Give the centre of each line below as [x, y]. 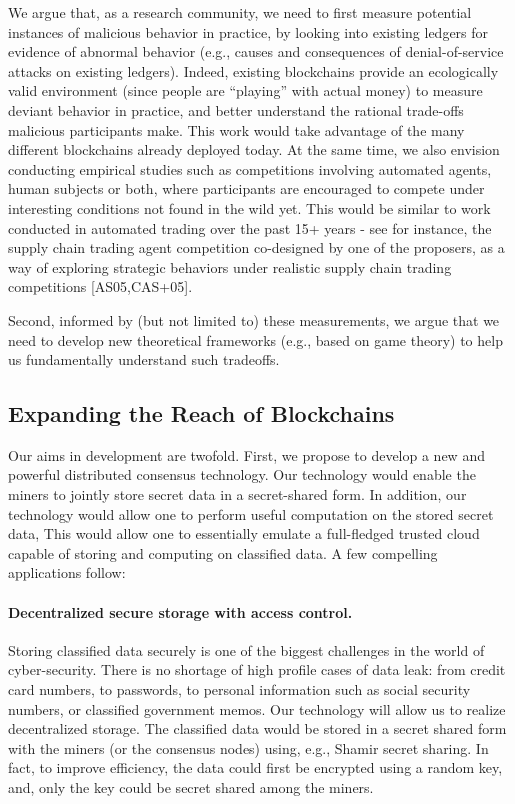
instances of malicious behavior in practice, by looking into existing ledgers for [248, 31]
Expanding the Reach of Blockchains [201, 413]
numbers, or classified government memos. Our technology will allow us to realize [257, 708]
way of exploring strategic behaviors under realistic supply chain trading [230, 266]
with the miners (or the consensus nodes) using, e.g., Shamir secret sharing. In [248, 747]
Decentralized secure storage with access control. [180, 611]
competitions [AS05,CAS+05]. [100, 286]
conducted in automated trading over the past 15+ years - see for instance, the [250, 227]
